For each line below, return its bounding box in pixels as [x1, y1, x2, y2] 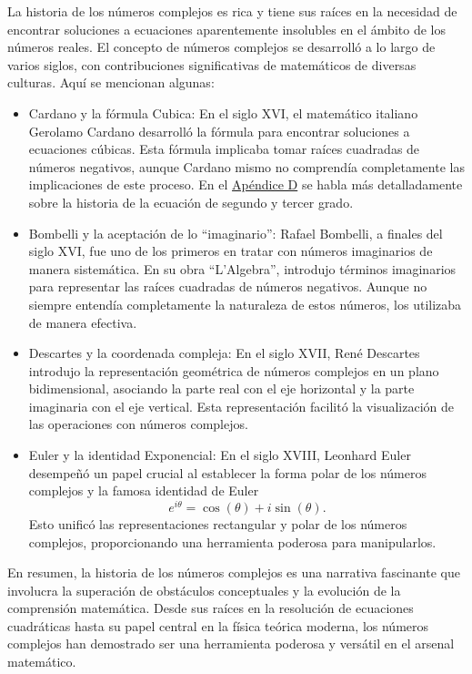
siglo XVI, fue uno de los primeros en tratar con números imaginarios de [28, 241, 433, 260]
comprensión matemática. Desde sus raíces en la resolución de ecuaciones [7, 598, 414, 618]
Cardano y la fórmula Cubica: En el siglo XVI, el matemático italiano [28, 103, 418, 122]
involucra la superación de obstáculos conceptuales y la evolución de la [7, 580, 401, 599]
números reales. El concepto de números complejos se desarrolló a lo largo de [7, 37, 436, 56]
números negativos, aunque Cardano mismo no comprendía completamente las [28, 157, 465, 176]
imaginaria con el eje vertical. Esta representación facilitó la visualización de [28, 396, 455, 415]
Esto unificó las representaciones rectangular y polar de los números [28, 514, 407, 533]
